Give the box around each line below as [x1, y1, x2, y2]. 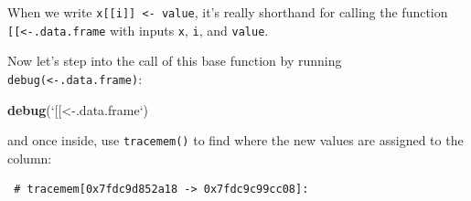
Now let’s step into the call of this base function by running [7, 51, 342, 70]
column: [7, 148, 52, 167]
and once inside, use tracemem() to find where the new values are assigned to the [7, 131, 464, 150]
